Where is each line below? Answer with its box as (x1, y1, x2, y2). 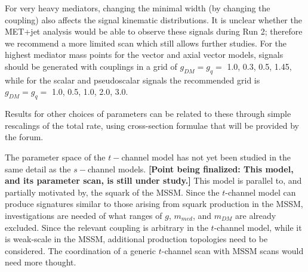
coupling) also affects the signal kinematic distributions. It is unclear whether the (5, 13, 302, 26)
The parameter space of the (5, 150, 106, 163)
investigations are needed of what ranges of (5, 209, 162, 221)
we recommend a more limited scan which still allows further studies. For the (5, 36, 287, 49)
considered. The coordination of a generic (5, 244, 156, 256)
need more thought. (5, 256, 76, 268)
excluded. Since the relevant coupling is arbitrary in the (5, 221, 208, 233)
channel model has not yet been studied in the (121, 150, 291, 163)
